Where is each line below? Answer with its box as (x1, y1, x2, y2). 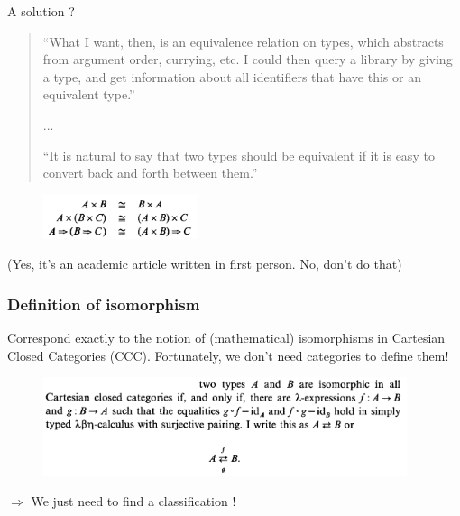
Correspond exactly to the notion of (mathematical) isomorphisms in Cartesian (7, 328, 446, 347)
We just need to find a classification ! (31, 492, 236, 511)
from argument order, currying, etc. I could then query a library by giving (42, 50, 453, 69)
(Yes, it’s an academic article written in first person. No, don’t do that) (7, 254, 402, 273)
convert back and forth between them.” (42, 163, 258, 182)
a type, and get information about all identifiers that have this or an (42, 67, 421, 86)
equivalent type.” (42, 85, 135, 104)
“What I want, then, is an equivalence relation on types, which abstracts (42, 32, 444, 51)
